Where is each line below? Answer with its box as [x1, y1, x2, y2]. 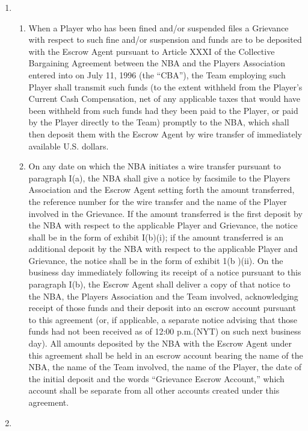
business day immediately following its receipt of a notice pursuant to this [28, 266, 301, 278]
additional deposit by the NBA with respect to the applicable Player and [28, 242, 298, 255]
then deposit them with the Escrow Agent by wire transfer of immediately [28, 127, 302, 140]
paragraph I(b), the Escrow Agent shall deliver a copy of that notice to [28, 278, 291, 291]
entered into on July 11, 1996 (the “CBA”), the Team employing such [28, 68, 286, 81]
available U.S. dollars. [28, 139, 109, 152]
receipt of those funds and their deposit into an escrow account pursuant [28, 301, 296, 314]
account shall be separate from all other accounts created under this [28, 384, 280, 397]
